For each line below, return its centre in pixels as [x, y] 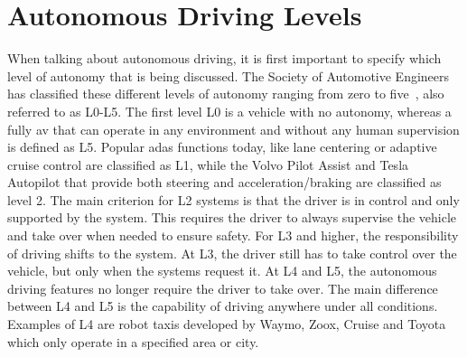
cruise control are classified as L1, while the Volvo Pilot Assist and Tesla [208, 164]
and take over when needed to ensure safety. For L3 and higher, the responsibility [233, 235]
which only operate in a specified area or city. [133, 341]
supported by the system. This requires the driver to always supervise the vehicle [232, 217]
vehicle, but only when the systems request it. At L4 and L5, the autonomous [222, 271]
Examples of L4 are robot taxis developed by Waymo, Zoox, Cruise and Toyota [227, 324]
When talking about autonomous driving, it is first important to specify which [224, 58]
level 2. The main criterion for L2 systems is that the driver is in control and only [233, 199]
